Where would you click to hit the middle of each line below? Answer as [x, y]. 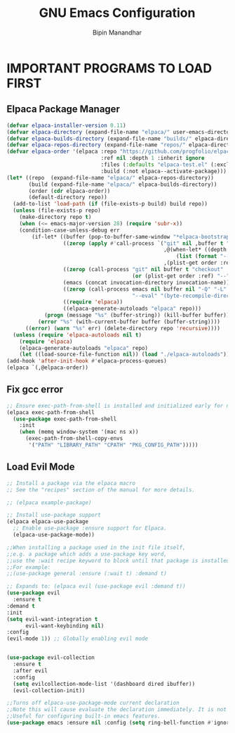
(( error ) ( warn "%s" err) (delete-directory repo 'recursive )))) [122, 328]
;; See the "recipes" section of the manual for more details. [101, 490]
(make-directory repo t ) [55, 217]
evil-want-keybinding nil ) [65, 626]
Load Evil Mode [41, 467]
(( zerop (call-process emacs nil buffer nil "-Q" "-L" [145, 289]
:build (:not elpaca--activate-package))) [164, 171]
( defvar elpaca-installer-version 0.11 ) [67, 125]
